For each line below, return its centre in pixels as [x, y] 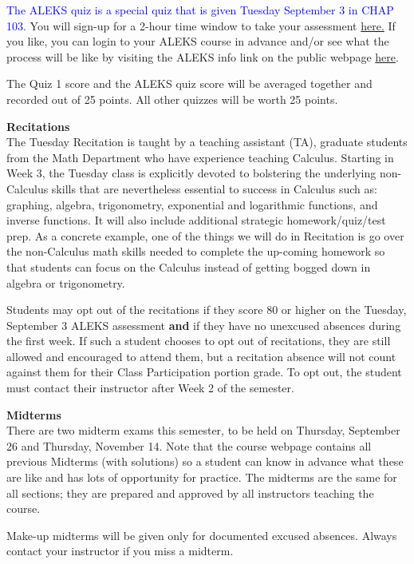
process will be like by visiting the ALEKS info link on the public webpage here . [203, 56]
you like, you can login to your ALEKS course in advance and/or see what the [198, 41]
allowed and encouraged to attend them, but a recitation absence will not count [201, 356]
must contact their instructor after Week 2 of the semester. [150, 388]
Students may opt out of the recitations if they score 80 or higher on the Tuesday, [207, 310]
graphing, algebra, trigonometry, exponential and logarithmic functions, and [192, 204]
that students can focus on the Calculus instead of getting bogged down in [189, 266]
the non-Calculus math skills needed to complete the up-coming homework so [196, 251]
